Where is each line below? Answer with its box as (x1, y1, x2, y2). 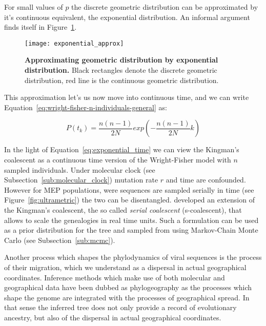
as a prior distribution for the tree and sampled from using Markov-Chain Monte (4, 225, 258, 235)
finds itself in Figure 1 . (4, 22, 77, 32)
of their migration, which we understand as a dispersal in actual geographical (4, 261, 247, 272)
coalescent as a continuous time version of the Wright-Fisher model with (4, 154, 231, 165)
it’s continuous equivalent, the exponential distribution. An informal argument (4, 11, 250, 22)
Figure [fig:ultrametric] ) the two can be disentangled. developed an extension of (4, 194, 255, 205)
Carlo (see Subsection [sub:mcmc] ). (4, 234, 115, 245)
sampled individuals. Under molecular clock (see (4, 164, 155, 175)
